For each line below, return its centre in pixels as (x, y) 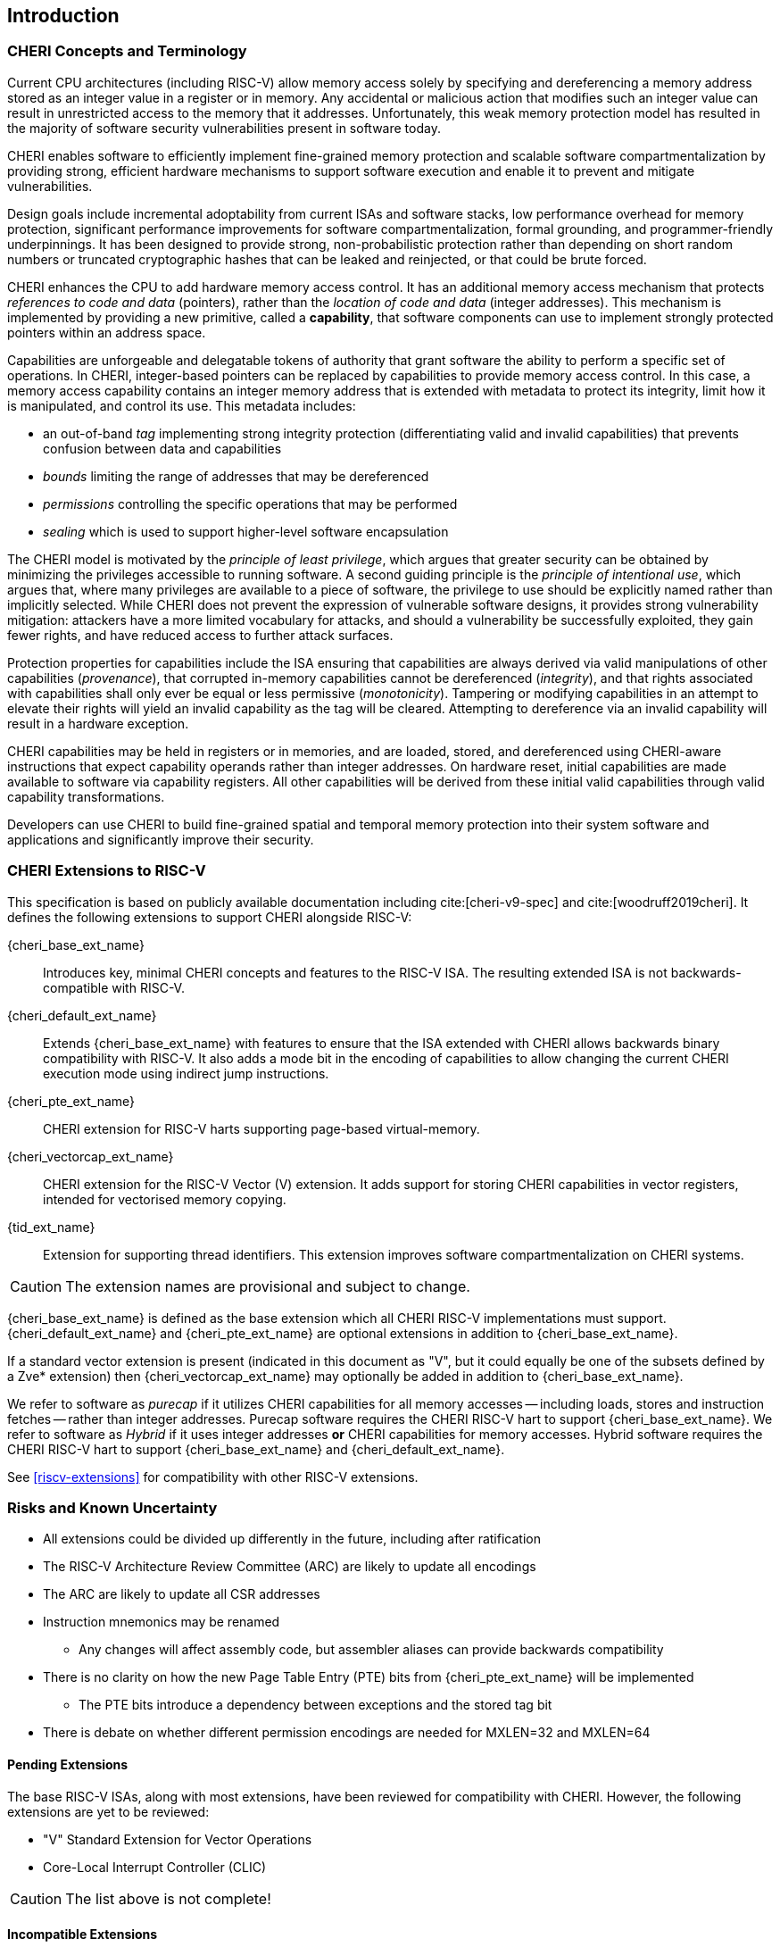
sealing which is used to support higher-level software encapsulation (246, 531)
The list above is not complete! (168, 1898)
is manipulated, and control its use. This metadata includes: (182, 405)
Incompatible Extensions (83, 1935)
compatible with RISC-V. (114, 987)
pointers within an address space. (107, 332)
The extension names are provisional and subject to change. (268, 1286)
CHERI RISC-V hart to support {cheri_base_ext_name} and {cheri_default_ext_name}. (256, 1449)
